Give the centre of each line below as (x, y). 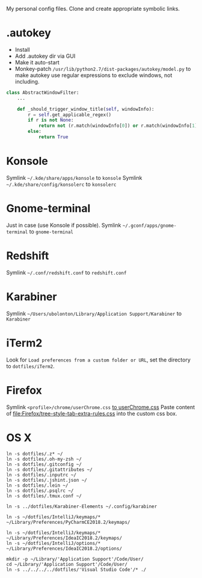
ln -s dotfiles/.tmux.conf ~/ (44, 496)
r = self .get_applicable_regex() (70, 115)
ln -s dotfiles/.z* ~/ (35, 453)
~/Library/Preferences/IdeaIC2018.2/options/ (64, 549)
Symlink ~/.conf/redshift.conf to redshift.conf (66, 272)
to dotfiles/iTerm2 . (31, 366)
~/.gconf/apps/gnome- (149, 226)
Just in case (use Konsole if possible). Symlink (64, 225)
